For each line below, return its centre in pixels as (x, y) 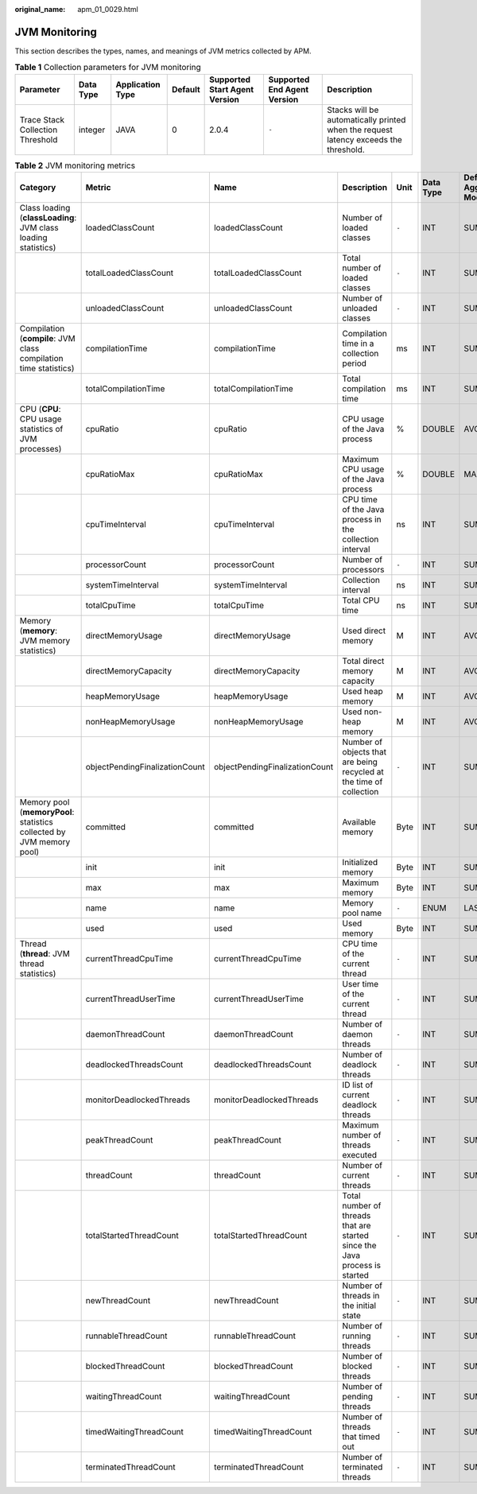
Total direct (363, 662)
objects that (365, 752)
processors (363, 570)
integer (92, 130)
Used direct (364, 631)
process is (362, 1266)
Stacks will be (353, 110)
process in (362, 519)
